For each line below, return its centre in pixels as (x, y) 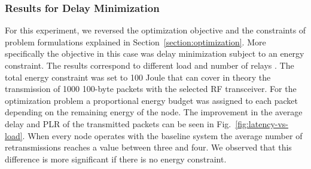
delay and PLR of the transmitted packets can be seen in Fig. (118, 123)
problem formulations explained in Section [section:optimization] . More (135, 42)
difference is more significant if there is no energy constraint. (116, 159)
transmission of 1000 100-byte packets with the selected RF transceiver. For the (151, 89)
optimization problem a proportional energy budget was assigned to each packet (151, 100)
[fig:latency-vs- (262, 123)
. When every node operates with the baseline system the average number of (162, 135)
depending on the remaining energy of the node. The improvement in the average (154, 112)
